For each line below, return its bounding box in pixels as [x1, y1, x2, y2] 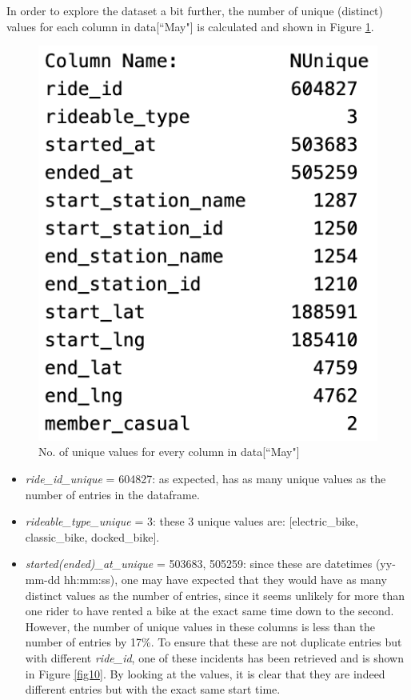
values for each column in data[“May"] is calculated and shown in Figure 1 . [6, 18, 374, 34]
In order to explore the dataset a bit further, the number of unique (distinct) [6, 2, 383, 18]
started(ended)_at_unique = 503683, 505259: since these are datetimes [25, 555, 373, 572]
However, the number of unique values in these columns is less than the [25, 618, 376, 634]
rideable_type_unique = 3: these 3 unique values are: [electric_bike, [25, 513, 359, 530]
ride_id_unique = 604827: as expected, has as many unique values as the [25, 470, 386, 487]
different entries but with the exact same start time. [25, 681, 281, 698]
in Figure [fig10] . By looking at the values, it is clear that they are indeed [25, 665, 385, 682]
